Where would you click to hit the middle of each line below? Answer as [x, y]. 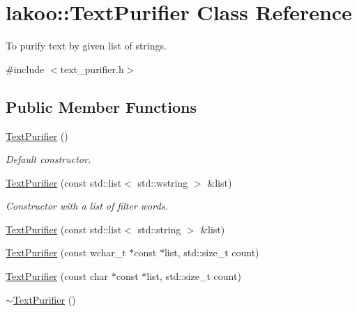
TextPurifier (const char [57, 276]
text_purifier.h [92, 69]
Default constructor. [48, 159]
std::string [159, 229]
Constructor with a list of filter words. [87, 206]
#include [25, 69]
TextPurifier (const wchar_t [66, 252]
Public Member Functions [101, 106]
